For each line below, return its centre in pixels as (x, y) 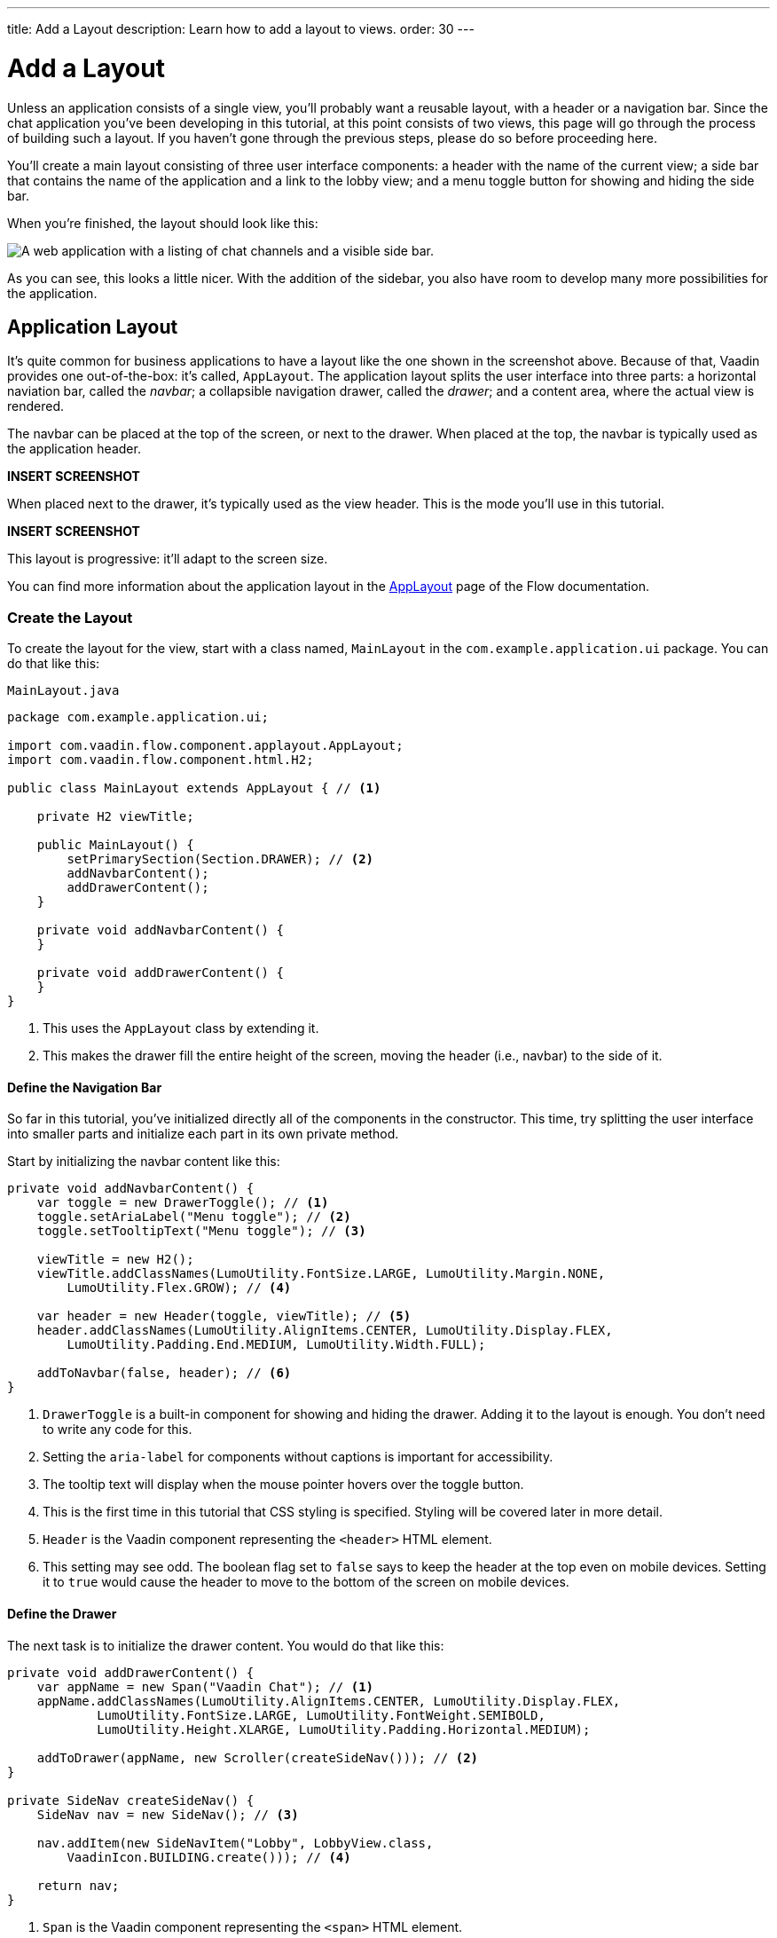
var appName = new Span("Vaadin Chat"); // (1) (205, 1686)
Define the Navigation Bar (85, 1087)
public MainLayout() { (115, 845)
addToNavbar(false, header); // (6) (164, 1373)
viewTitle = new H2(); (115, 1260)
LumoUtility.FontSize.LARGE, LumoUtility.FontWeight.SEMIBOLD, (321, 1715)
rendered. (36, 406)
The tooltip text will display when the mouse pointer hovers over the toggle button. (283, 1485)
